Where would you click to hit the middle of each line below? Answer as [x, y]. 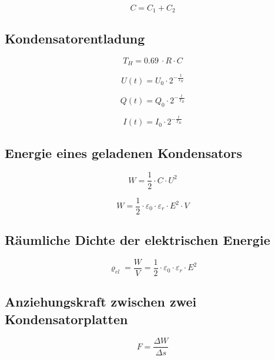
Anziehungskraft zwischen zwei [101, 302]
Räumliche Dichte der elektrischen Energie [137, 239]
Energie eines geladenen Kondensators [123, 152]
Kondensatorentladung [75, 38]
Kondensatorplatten [66, 319]
